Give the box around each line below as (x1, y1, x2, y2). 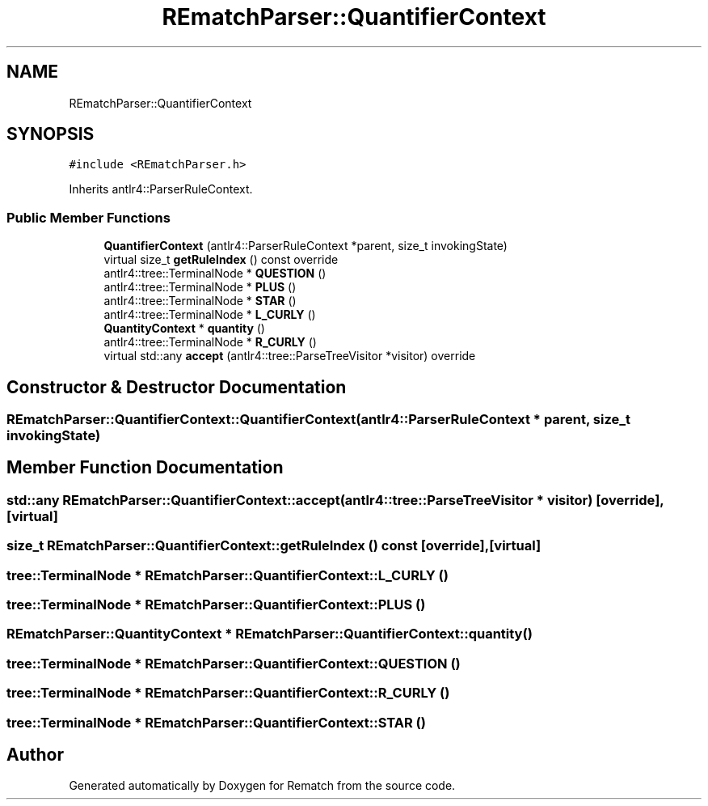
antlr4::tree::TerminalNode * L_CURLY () (103, 308, 316, 322)
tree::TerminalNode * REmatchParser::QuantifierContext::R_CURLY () (6, 685, 450, 702)
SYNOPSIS (6, 124, 95, 145)
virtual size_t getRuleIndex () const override (103, 252, 339, 267)
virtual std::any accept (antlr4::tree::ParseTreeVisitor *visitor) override (103, 349, 476, 363)
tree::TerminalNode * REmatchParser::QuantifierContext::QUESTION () (6, 655, 461, 672)
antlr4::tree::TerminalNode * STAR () (103, 294, 297, 308)
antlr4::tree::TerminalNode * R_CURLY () (103, 335, 317, 350)
